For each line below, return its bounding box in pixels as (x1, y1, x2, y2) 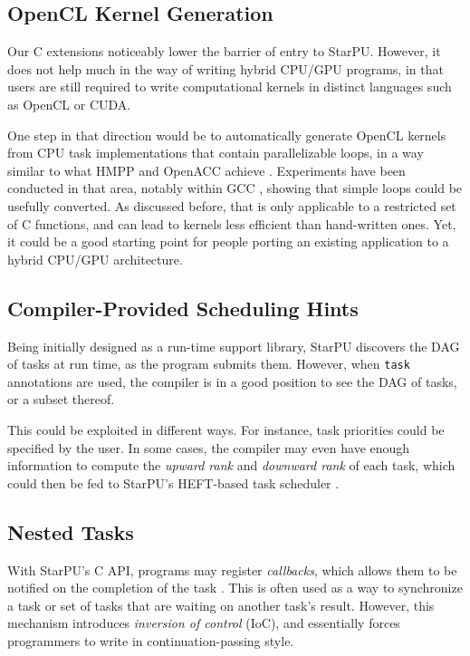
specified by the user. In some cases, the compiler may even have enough (7, 438, 410, 457)
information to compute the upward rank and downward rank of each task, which (7, 456, 456, 475)
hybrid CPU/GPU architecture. (7, 249, 183, 268)
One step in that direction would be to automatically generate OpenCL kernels (7, 125, 446, 144)
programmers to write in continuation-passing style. (7, 631, 294, 650)
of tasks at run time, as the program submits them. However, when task (7, 354, 410, 373)
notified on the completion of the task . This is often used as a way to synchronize (7, 578, 463, 597)
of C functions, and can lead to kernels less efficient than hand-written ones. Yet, (7, 214, 456, 233)
